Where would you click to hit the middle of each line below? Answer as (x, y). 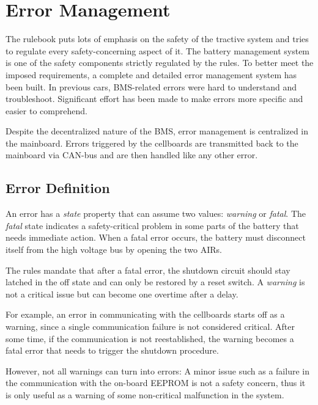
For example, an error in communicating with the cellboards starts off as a (145, 314)
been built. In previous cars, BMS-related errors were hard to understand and (151, 86)
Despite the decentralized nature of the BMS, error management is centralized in (157, 131)
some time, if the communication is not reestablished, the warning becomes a (150, 338)
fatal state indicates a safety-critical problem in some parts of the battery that (152, 225)
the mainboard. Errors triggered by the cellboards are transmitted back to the (152, 143)
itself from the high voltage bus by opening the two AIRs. (114, 250)
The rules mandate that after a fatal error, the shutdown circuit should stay (148, 270)
